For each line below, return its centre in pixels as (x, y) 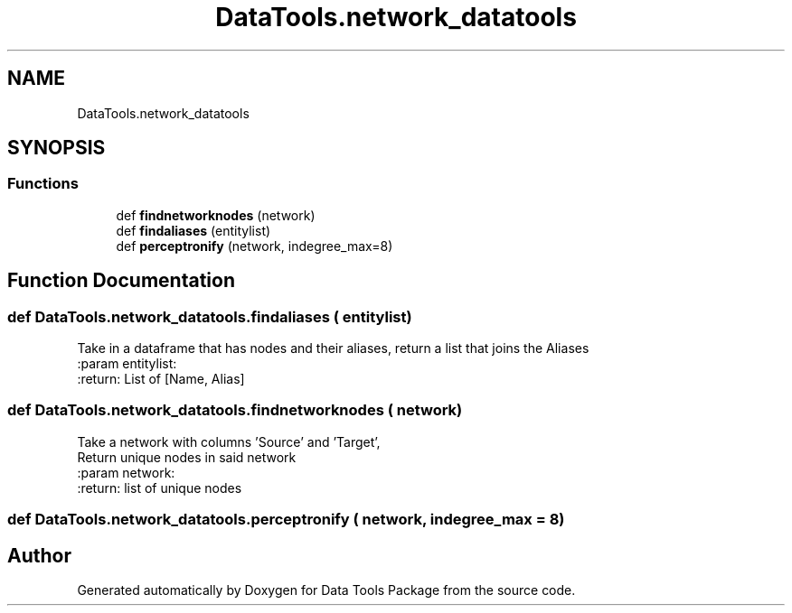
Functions (43, 184)
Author (39, 555)
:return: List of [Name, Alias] (161, 379)
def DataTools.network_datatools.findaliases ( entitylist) (210, 316)
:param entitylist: (127, 364)
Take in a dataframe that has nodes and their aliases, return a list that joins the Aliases (333, 348)
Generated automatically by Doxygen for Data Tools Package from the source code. (326, 590)
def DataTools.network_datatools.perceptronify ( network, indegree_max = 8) (286, 520)
